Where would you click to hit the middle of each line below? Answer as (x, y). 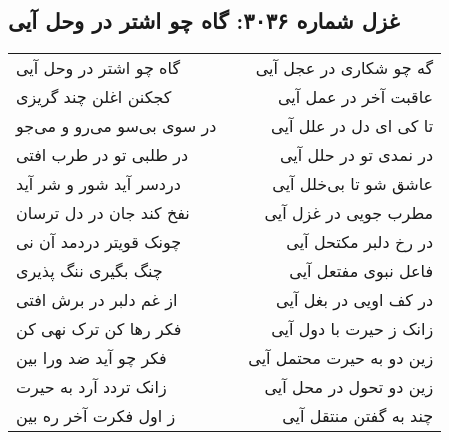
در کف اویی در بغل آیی (355, 300)
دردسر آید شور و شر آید (98, 184)
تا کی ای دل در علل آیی (352, 126)
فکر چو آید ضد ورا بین (91, 358)
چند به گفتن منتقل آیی (358, 416)
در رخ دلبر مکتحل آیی (360, 242)
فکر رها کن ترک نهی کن (99, 329)
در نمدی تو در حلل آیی (356, 155)
